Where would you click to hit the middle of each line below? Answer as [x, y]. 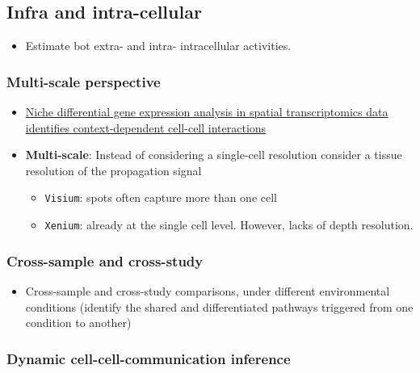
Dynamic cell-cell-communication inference [149, 358]
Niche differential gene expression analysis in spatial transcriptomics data [207, 112]
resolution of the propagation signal [113, 170]
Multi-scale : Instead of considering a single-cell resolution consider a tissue [214, 155]
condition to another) [78, 323]
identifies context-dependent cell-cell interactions [146, 127]
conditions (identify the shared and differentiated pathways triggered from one [219, 306]
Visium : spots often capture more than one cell [161, 197]
